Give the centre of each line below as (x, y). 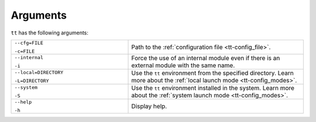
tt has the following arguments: (50, 33)
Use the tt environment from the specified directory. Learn (212, 73)
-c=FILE (25, 51)
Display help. (149, 106)
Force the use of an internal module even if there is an (206, 58)
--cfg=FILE (29, 43)
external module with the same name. (183, 65)
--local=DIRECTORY (39, 72)
